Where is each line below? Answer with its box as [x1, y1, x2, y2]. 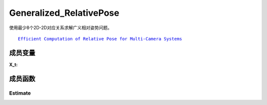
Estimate [9, 89, 31, 96]
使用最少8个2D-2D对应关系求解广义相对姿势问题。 [9, 25, 112, 31]
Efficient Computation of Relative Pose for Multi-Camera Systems [18, 36, 182, 41]
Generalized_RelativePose [9, 7, 120, 18]
